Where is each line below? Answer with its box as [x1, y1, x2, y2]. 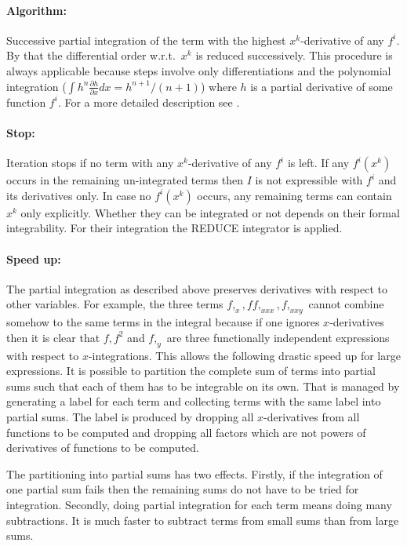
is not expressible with [255, 172, 363, 188]
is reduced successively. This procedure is [195, 47, 393, 64]
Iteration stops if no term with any [6, 155, 174, 171]
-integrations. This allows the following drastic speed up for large [88, 347, 401, 363]
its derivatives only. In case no [6, 187, 151, 203]
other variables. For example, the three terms [6, 296, 223, 312]
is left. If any [287, 155, 350, 171]
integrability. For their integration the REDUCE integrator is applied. [6, 220, 343, 236]
